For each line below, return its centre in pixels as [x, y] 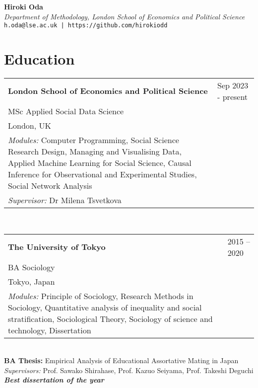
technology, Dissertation [50, 330]
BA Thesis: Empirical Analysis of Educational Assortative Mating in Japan [121, 360]
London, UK [30, 125]
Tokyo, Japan [32, 281]
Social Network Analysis [50, 185]
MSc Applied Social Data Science [66, 111]
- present [233, 96]
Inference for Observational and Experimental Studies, [102, 174]
